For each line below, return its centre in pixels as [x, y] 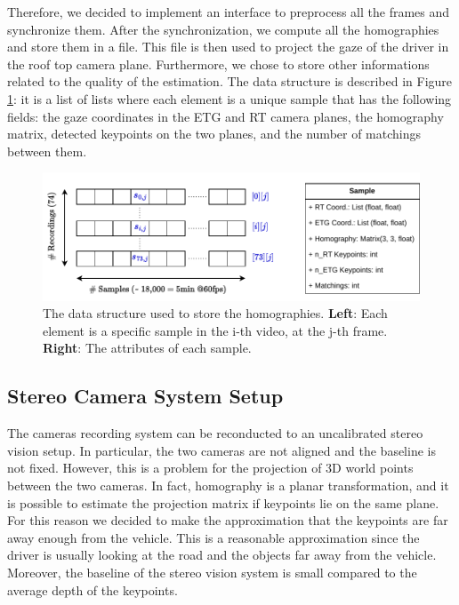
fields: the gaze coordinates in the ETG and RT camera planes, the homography [225, 116]
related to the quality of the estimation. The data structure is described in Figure [230, 81]
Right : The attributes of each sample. [147, 348]
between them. [47, 151]
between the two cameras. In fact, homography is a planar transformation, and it [228, 486]
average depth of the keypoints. [93, 589]
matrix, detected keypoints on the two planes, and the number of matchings [214, 134]
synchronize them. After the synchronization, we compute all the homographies [223, 29]
